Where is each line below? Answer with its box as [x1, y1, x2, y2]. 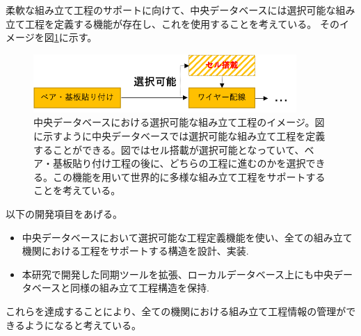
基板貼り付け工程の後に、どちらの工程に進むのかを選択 [52, 156, 306, 170]
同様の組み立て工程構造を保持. [70, 280, 209, 295]
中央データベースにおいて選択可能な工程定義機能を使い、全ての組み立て [22, 230, 353, 244]
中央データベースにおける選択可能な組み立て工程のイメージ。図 [33, 115, 325, 129]
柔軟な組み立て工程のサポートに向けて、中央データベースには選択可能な [6, 3, 336, 17]
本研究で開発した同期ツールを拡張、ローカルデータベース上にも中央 [22, 266, 334, 281]
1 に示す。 [54, 30, 97, 45]
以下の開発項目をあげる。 [6, 207, 122, 221]
